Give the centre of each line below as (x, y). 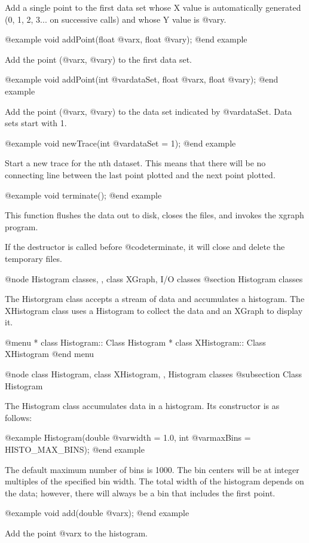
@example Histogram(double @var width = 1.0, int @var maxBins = (128, 437)
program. (22, 226)
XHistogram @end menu (50, 354)
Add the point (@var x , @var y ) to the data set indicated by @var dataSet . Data (149, 111)
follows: (19, 417)
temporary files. (33, 258)
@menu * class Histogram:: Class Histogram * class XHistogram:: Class (135, 342)
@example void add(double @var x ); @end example (97, 513)
